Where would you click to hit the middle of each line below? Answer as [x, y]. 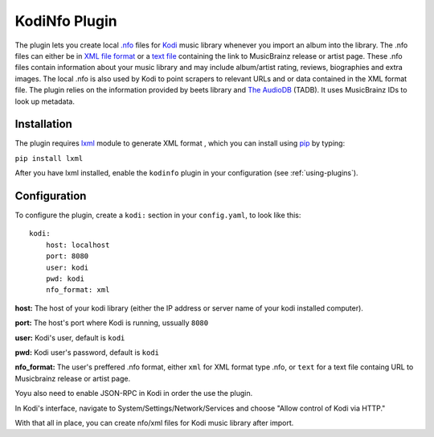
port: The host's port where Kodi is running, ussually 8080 [112, 323]
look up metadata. [45, 101]
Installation [43, 124]
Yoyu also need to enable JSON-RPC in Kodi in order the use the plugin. [134, 394]
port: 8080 [67, 256]
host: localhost [78, 245]
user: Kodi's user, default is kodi [70, 337]
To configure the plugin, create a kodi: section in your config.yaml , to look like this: [158, 215]
